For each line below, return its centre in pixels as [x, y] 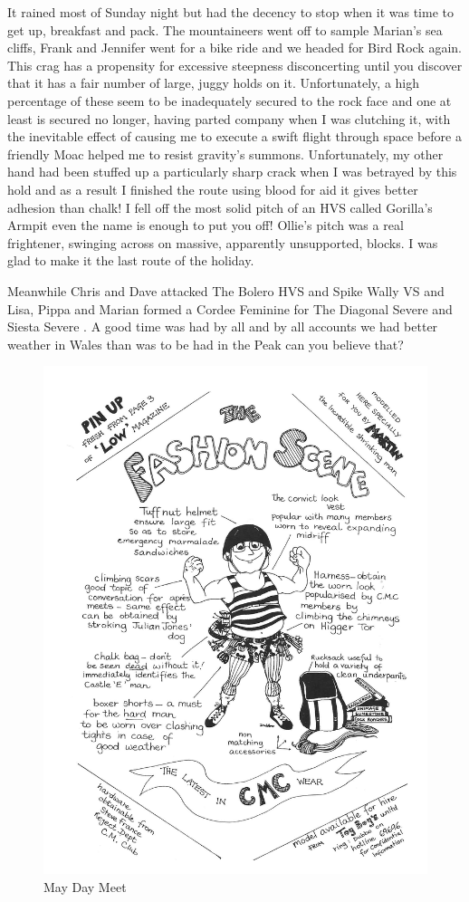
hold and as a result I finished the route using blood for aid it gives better [213, 189]
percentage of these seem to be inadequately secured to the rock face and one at [230, 100]
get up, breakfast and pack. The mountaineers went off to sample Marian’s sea [225, 29]
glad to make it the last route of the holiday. [131, 260]
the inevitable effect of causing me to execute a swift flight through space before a [234, 136]
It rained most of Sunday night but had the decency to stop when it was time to [230, 12]
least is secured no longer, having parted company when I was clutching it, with [229, 118]
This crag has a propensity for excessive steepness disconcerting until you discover [235, 65]
